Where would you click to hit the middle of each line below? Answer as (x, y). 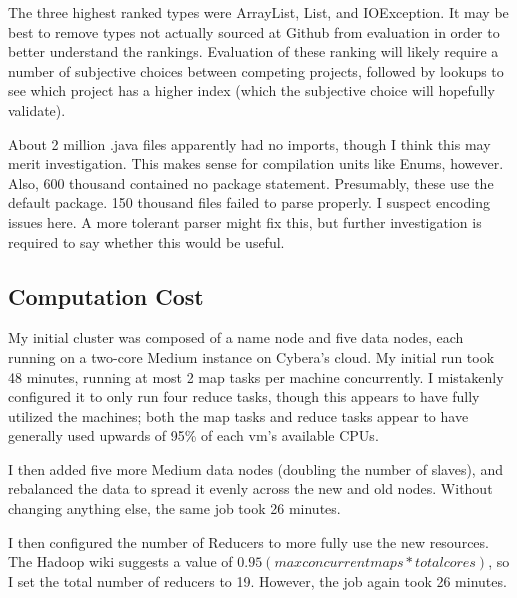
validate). (37, 109)
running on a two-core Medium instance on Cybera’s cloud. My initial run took (251, 356)
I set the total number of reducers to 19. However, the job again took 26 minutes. (257, 580)
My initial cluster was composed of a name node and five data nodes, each (236, 337)
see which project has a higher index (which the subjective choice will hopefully (251, 90)
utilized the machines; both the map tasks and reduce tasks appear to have (238, 415)
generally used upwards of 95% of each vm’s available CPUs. (193, 435)
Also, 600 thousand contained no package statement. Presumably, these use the (251, 182)
